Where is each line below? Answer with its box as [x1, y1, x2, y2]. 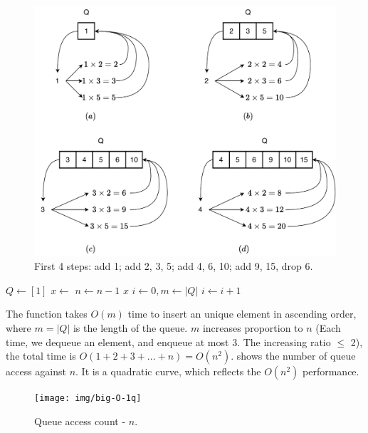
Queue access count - [34, 413, 126, 428]
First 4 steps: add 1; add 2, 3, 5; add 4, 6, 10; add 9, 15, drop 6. [34, 259, 313, 273]
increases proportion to [202, 320, 303, 335]
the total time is [6, 348, 76, 363]
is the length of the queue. [73, 320, 188, 335]
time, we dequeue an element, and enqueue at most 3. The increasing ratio [6, 334, 331, 349]
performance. [303, 364, 359, 379]
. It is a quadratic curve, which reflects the [75, 364, 261, 379]
